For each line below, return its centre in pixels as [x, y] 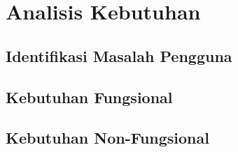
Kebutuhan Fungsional [89, 97]
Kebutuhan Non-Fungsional [107, 138]
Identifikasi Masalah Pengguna [119, 55]
